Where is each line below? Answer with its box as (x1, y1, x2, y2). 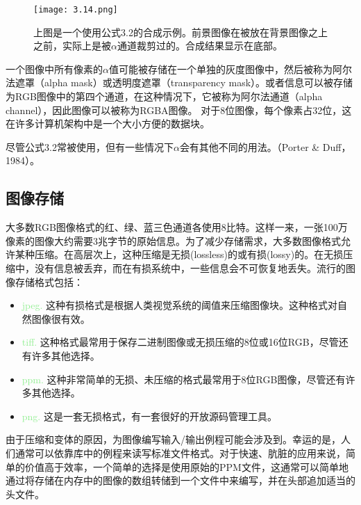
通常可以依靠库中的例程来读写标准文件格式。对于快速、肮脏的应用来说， (15, 445, 346, 460)
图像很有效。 (31, 311, 90, 326)
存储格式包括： (15, 274, 83, 289)
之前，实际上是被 (33, 38, 111, 53)
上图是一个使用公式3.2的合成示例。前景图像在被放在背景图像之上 (33, 24, 328, 39)
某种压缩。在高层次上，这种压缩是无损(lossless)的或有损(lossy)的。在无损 (15, 247, 344, 262)
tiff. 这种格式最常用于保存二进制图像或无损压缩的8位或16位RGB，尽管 (22, 335, 339, 349)
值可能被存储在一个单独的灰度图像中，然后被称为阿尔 (108, 61, 352, 76)
